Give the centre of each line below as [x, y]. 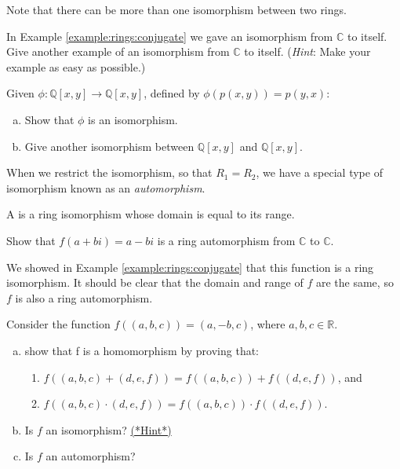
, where [268, 324]
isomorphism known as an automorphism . [106, 187]
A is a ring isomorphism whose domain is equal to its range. [151, 214]
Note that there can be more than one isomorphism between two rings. [176, 9]
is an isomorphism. [133, 119]
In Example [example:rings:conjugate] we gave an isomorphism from [170, 36]
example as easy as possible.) [76, 66]
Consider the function [58, 324]
